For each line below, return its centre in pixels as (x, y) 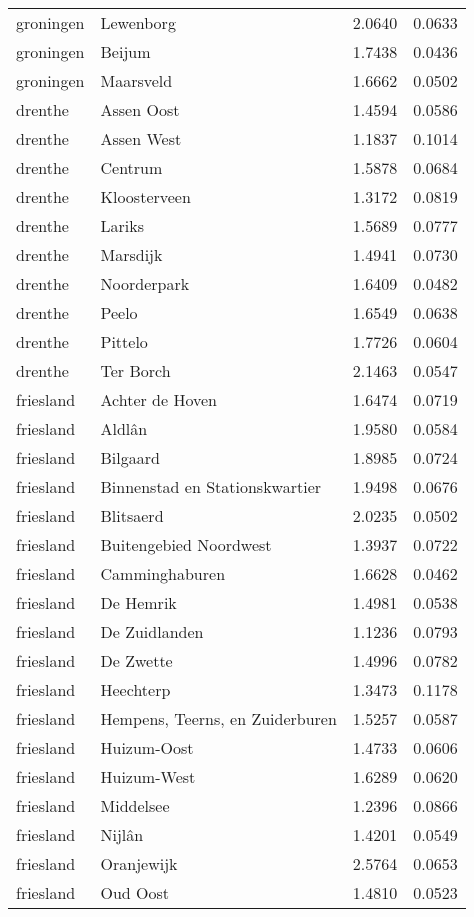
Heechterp (135, 689)
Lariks (122, 225)
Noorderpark (145, 283)
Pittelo (124, 341)
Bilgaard (130, 457)
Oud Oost (135, 892)
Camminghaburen (163, 573)
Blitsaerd (132, 515)
